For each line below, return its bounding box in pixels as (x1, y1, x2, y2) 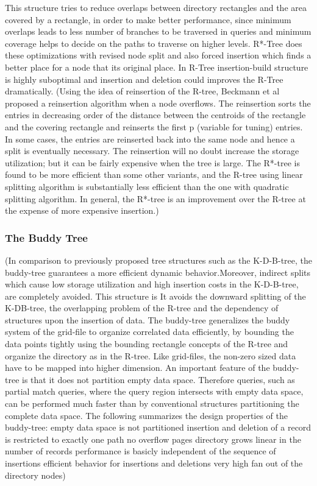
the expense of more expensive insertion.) (5, 204, 159, 217)
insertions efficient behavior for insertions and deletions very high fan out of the (5, 457, 303, 469)
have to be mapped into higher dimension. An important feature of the (5, 361, 270, 374)
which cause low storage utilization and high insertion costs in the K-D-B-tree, (5, 278, 299, 291)
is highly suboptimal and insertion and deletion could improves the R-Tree (5, 72, 283, 85)
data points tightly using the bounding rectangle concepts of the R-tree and (5, 337, 288, 350)
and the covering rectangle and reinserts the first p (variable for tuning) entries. (5, 120, 303, 133)
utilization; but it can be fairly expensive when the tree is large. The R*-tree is (5, 156, 300, 169)
